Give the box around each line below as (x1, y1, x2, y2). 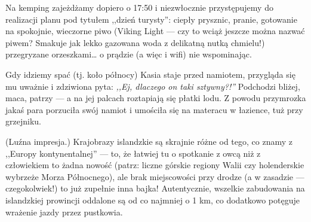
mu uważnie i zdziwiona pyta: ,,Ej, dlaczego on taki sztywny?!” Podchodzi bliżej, (5, 80, 300, 92)
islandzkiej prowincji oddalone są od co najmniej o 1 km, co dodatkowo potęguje (5, 193, 300, 206)
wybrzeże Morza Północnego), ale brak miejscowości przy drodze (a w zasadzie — (5, 170, 304, 183)
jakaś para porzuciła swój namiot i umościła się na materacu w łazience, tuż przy (5, 103, 303, 115)
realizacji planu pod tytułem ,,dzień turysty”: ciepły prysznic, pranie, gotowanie (5, 13, 297, 25)
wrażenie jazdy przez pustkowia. (5, 205, 123, 218)
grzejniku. (5, 115, 41, 127)
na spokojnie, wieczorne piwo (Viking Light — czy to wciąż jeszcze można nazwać (5, 25, 305, 37)
